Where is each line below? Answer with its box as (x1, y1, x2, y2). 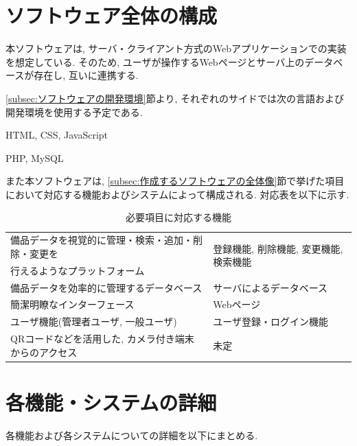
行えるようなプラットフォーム (10, 263, 145, 277)
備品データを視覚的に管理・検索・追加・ (10, 233, 193, 247)
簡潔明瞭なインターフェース (10, 297, 135, 312)
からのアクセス (10, 344, 78, 359)
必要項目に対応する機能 (126, 210, 231, 224)
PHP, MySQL (5, 150, 64, 165)
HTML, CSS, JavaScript (5, 128, 108, 142)
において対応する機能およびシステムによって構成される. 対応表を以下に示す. (5, 187, 349, 201)
